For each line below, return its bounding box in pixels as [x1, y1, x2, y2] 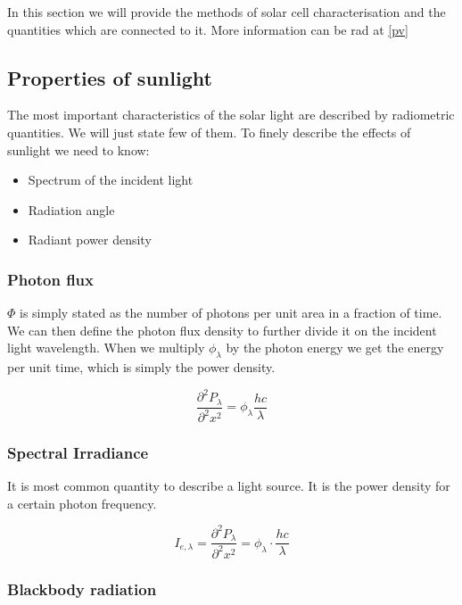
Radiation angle [28, 200, 115, 219]
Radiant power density [28, 230, 152, 249]
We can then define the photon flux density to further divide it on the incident [7, 320, 437, 339]
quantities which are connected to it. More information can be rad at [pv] [7, 20, 408, 38]
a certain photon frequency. [7, 493, 157, 512]
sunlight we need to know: [7, 140, 150, 159]
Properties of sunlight [7, 63, 212, 91]
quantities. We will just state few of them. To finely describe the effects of [7, 122, 411, 141]
